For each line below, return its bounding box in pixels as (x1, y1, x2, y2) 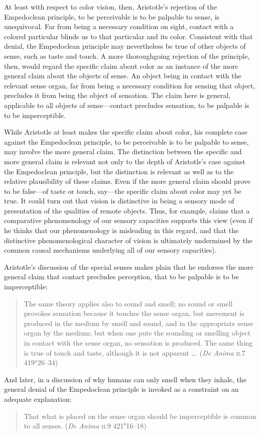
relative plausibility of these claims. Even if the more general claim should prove (4, 176, 251, 186)
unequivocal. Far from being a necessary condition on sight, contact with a (4, 21, 234, 32)
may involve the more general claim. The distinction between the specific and (4, 146, 242, 157)
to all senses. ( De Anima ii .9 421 (24, 420, 124, 431)
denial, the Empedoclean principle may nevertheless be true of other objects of (4, 41, 246, 51)
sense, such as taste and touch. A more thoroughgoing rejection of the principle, (4, 50, 250, 61)
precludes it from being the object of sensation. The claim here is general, (4, 90, 231, 100)
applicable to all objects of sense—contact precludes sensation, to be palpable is (4, 99, 249, 110)
